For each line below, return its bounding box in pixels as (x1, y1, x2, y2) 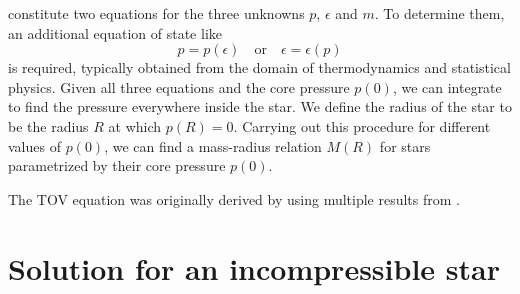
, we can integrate (392, 76, 502, 97)
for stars (379, 135, 431, 156)
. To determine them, (374, 3, 505, 23)
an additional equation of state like (8, 22, 222, 43)
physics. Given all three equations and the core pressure (8, 76, 350, 97)
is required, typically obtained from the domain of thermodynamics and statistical (8, 57, 511, 78)
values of (8, 135, 61, 156)
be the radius (8, 115, 89, 136)
